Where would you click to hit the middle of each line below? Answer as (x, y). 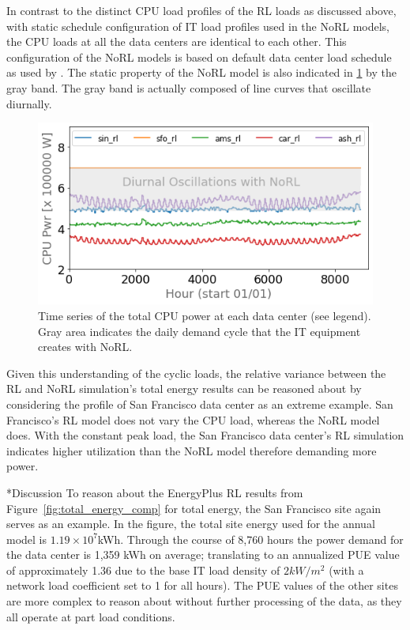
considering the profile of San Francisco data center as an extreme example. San (200, 404)
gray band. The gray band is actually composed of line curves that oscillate (189, 87)
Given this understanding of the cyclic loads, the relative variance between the (196, 373)
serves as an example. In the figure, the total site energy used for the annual (191, 524)
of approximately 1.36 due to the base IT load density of (143, 570)
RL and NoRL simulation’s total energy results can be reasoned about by (184, 389)
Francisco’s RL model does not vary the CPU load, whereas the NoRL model (193, 419)
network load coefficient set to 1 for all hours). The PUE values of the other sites (202, 585)
